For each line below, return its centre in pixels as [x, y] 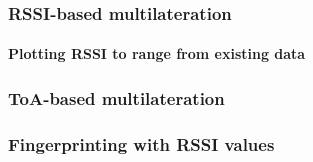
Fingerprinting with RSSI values [141, 143]
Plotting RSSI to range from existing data [157, 53]
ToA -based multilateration [116, 97]
